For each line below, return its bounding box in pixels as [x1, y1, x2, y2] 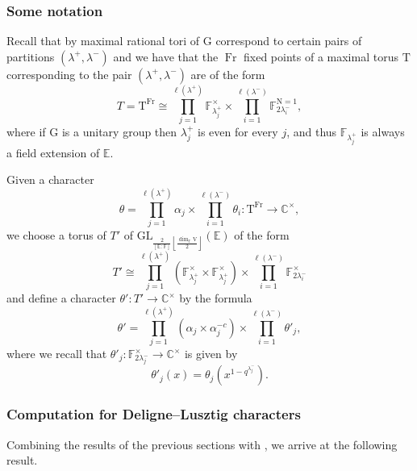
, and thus [286, 123, 337, 140]
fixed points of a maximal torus [244, 48, 398, 65]
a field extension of [6, 144, 100, 160]
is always [361, 123, 405, 140]
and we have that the [113, 48, 219, 65]
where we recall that [6, 345, 107, 362]
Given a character [6, 171, 94, 188]
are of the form [190, 65, 265, 82]
